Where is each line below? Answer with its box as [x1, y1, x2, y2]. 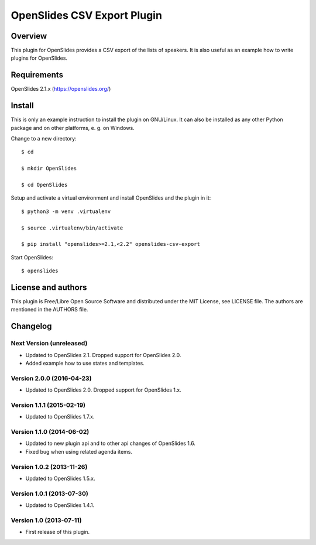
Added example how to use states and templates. [25, 359, 145, 366]
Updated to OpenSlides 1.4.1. [25, 502, 95, 509]
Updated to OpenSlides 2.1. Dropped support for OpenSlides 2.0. [25, 351, 181, 358]
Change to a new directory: [11, 135, 77, 142]
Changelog [11, 321, 52, 331]
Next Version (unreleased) [11, 340, 88, 348]
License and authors [11, 282, 87, 292]
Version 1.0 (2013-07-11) [11, 516, 82, 524]
